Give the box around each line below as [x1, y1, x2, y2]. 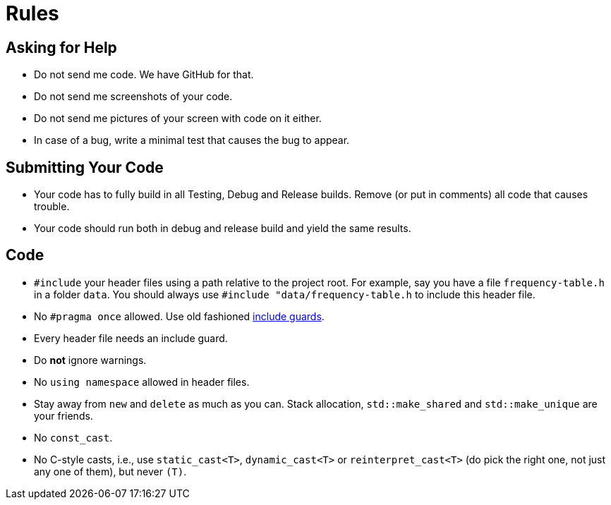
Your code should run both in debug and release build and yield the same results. [34, 222, 411, 235]
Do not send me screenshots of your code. [34, 90, 233, 103]
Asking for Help [6, 38, 117, 56]
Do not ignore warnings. [34, 353, 147, 366]
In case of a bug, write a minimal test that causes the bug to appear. [34, 134, 350, 147]
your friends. [34, 409, 93, 422]
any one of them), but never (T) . [34, 465, 187, 477]
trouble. [34, 200, 70, 213]
